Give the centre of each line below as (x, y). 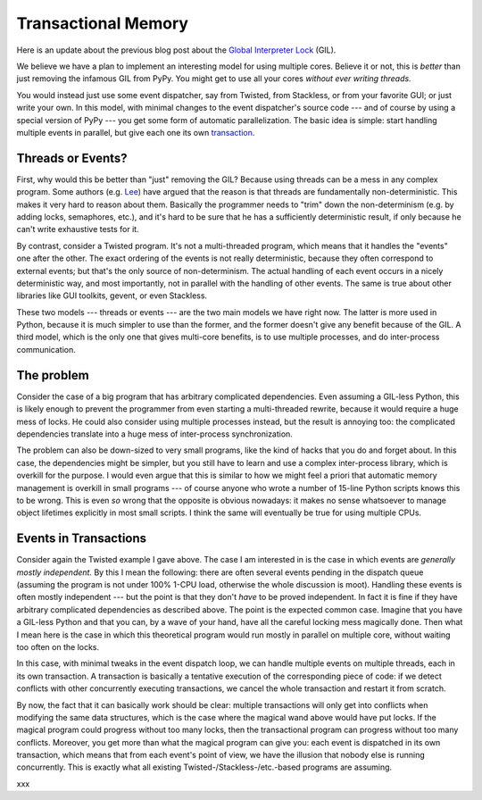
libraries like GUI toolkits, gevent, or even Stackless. (112, 296)
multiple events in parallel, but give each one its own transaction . (136, 132)
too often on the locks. (58, 646)
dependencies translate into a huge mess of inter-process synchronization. (155, 434)
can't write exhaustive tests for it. (78, 229)
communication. (46, 349)
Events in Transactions (82, 539)
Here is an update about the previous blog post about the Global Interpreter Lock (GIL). (176, 50)
